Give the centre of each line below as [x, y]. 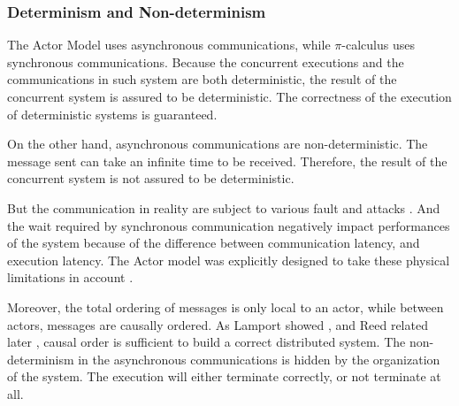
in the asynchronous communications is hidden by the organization [259, 359]
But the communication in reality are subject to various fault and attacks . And [224, 207]
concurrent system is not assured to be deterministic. [151, 178]
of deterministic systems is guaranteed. [112, 114]
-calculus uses [378, 45]
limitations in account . [70, 277]
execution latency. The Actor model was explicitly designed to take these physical [229, 260]
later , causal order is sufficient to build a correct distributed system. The [207, 342]
